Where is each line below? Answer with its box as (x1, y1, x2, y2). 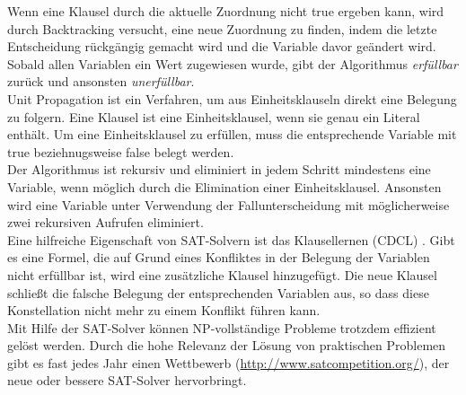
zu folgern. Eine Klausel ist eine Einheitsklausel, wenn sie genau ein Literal (7, 107, 420, 126)
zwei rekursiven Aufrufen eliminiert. (7, 213, 204, 232)
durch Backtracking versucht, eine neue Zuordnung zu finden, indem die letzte (7, 19, 437, 38)
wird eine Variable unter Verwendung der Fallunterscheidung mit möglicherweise (7, 195, 450, 214)
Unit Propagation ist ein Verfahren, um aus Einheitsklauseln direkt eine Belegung (7, 89, 457, 108)
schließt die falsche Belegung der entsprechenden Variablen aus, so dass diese (7, 283, 429, 302)
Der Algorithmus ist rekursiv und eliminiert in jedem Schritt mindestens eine (7, 160, 431, 179)
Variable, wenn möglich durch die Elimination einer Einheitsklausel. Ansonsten (7, 177, 442, 196)
